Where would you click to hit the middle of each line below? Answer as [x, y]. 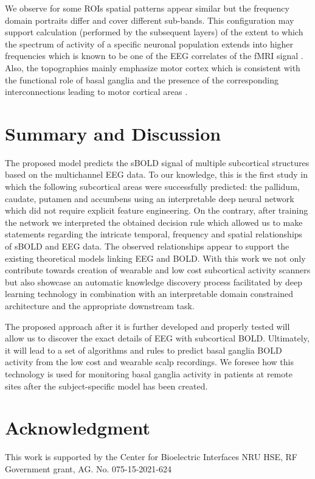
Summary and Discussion [113, 133]
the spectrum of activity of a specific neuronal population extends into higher [149, 44]
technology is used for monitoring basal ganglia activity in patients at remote [149, 373]
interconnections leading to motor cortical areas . [96, 92]
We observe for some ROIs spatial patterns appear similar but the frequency [147, 8]
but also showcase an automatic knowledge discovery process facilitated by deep [154, 281]
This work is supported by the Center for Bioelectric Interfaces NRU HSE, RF [151, 457]
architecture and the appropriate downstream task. [100, 306]
